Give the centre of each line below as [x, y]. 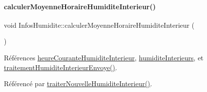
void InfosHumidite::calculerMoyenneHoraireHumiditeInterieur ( [99, 25]
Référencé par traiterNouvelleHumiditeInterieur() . [78, 83]
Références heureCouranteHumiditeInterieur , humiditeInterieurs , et [104, 57]
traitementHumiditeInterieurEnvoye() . [60, 67]
